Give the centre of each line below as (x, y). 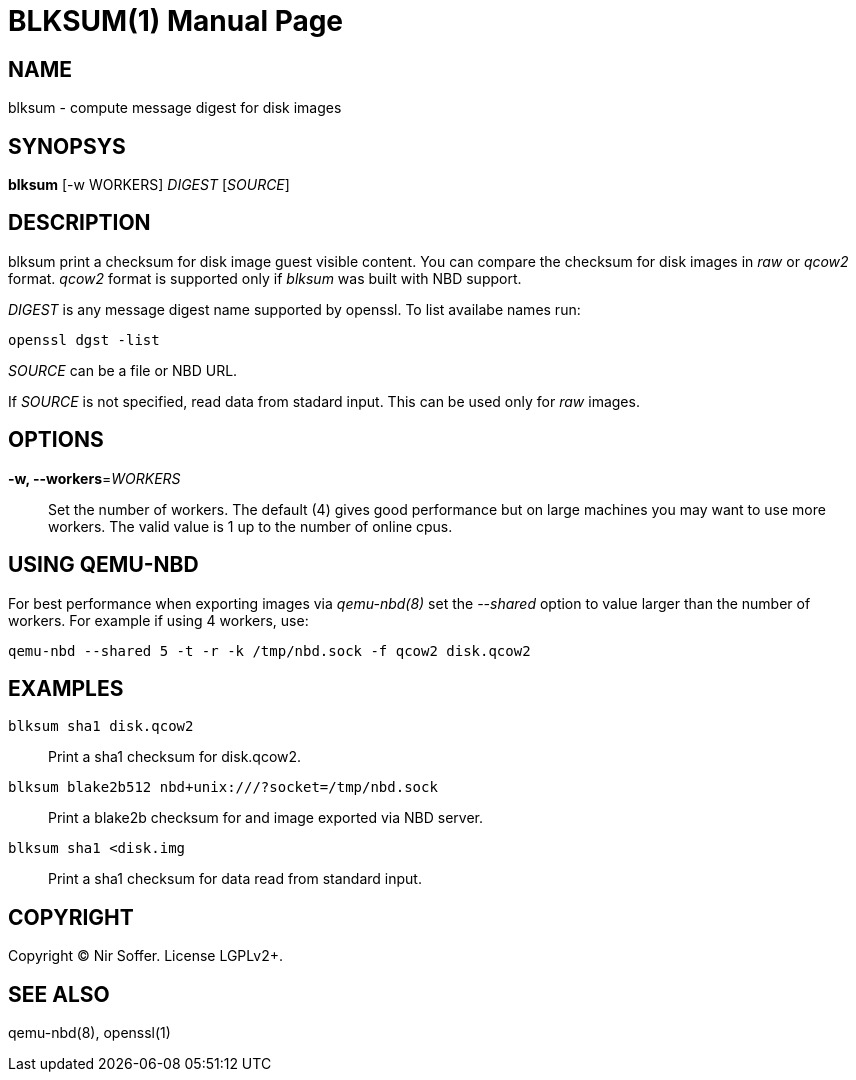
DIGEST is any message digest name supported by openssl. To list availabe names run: (294, 309)
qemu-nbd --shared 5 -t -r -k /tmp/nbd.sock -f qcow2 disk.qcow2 (269, 650)
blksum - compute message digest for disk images (175, 108)
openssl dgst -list (84, 339)
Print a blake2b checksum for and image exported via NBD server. (266, 818)
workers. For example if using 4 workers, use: (158, 620)
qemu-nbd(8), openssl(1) (89, 1033)
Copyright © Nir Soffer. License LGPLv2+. (145, 956)
